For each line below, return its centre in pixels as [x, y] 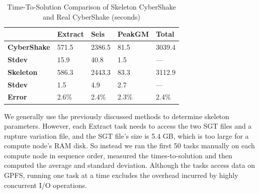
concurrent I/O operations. [46, 185]
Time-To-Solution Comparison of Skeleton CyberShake [92, 7]
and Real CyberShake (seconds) [91, 16]
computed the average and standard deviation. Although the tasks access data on [130, 165]
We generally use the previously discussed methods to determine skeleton [117, 116]
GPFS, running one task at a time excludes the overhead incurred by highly [121, 175]
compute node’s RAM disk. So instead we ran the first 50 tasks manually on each [129, 145]
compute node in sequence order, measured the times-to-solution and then [118, 155]
